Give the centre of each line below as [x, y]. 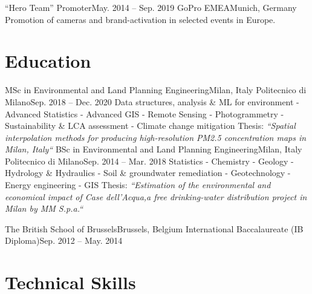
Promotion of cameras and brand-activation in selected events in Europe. [140, 19]
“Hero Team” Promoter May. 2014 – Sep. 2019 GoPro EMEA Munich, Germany [151, 7]
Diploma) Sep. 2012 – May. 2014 [64, 240]
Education [48, 61]
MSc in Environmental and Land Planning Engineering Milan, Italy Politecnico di [156, 90]
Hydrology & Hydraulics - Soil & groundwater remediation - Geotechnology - [148, 173]
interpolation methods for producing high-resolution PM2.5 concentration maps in [156, 137]
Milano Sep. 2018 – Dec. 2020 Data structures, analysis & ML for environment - [152, 101]
